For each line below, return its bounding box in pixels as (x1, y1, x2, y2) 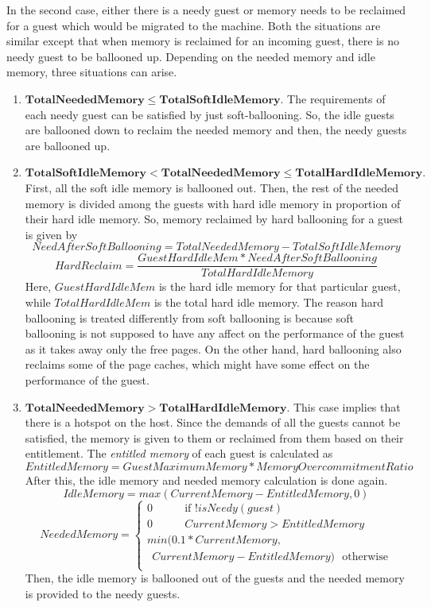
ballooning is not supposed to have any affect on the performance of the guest (25, 325, 405, 342)
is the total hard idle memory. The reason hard (153, 293, 384, 310)
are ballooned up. (25, 137, 111, 153)
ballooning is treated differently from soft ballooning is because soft (25, 309, 354, 326)
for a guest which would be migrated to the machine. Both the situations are (6, 17, 381, 33)
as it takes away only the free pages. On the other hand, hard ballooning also (25, 340, 402, 357)
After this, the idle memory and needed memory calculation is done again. (25, 471, 388, 488)
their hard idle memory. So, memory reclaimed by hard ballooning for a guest (25, 211, 404, 227)
